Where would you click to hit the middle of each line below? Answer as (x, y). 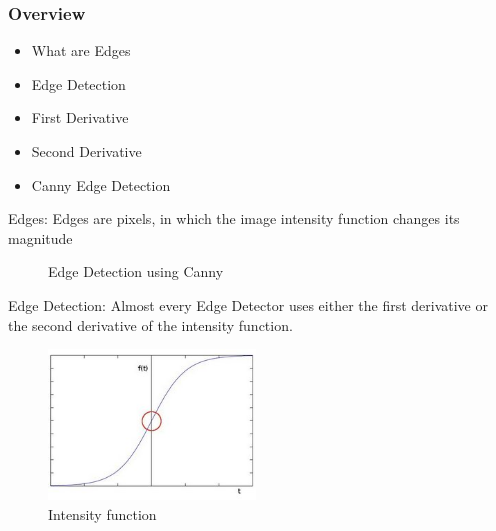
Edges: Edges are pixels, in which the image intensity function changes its (234, 218)
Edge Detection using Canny (136, 271)
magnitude (40, 237)
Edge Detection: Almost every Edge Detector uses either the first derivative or (248, 304)
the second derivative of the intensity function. (150, 324)
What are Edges (81, 50)
